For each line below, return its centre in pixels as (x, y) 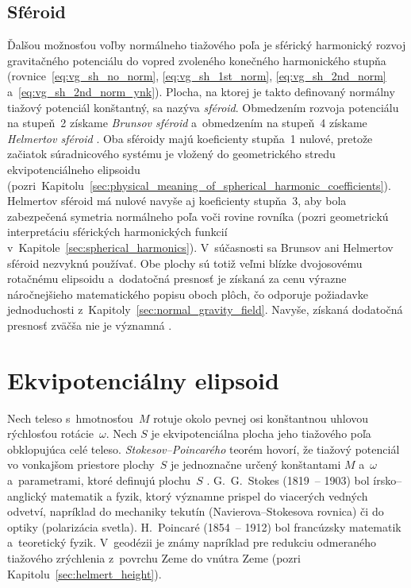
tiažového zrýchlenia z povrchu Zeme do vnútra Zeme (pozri (154, 557)
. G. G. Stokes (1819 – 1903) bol (288, 480)
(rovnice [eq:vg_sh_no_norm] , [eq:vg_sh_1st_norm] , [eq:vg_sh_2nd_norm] (197, 76)
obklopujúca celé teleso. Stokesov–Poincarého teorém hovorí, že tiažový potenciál (204, 449)
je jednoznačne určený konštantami (256, 464)
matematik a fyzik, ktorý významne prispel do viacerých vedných (209, 495)
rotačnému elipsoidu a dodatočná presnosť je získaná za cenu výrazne (177, 279)
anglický (27, 495)
